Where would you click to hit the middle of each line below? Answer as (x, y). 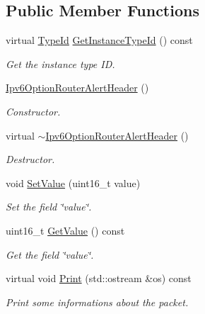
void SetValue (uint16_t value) (73, 183)
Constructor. (33, 111)
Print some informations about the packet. (97, 302)
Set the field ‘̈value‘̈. (49, 207)
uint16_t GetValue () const (65, 230)
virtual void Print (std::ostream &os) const (99, 278)
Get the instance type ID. (60, 63)
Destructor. (30, 159)
